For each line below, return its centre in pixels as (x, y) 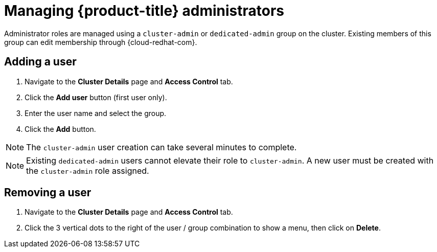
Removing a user (48, 193)
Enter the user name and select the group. (96, 113)
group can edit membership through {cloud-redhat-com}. (101, 42)
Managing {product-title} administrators (144, 11)
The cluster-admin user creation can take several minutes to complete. (162, 147)
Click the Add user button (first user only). (96, 97)
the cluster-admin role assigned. (88, 170)
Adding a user (40, 62)
